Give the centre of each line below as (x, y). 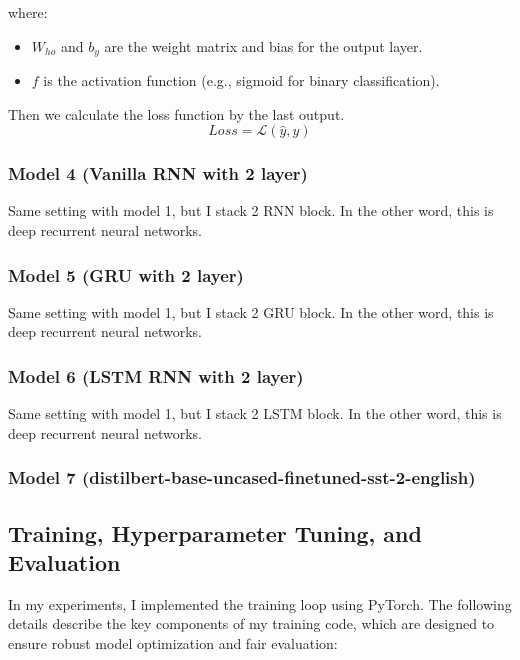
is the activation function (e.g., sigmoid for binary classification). (241, 80)
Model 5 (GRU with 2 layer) (126, 274)
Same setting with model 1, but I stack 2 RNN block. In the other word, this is (251, 210)
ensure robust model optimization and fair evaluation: (173, 643)
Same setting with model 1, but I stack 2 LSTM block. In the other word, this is (255, 413)
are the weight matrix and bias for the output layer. (263, 45)
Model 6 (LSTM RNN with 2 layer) (156, 375)
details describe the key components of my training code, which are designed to (251, 623)
